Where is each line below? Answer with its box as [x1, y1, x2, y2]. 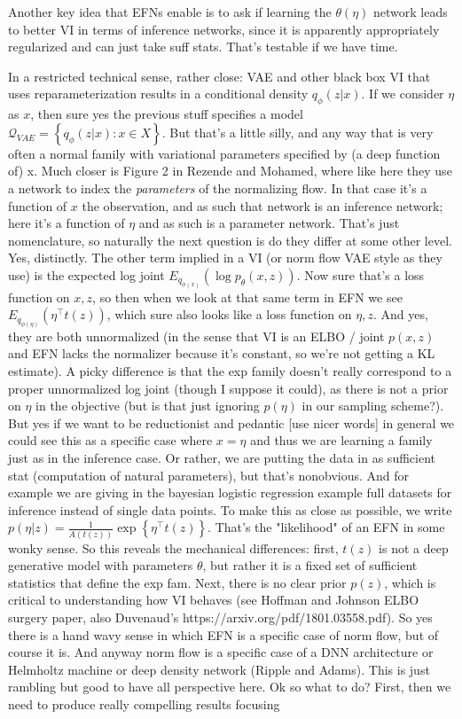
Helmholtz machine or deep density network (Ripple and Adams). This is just [8, 660, 430, 678]
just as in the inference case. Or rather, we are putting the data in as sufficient [8, 448, 435, 466]
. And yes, [372, 305, 428, 324]
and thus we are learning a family [250, 431, 433, 449]
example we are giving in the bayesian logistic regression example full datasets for [8, 483, 452, 502]
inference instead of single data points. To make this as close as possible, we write [8, 500, 452, 519]
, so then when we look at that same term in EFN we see [92, 287, 403, 306]
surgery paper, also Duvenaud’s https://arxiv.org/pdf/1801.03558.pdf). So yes [8, 608, 433, 627]
